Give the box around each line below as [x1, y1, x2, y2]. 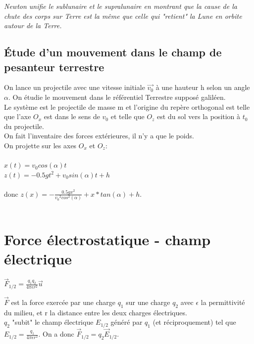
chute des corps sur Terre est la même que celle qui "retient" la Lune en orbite [4, 10, 242, 21]
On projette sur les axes [4, 140, 77, 150]
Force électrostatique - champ [4, 229, 211, 249]
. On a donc [38, 329, 74, 339]
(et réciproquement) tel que [152, 317, 236, 327]
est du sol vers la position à [157, 111, 241, 122]
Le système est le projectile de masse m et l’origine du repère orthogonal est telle [4, 101, 250, 112]
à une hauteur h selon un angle [155, 82, 250, 92]
